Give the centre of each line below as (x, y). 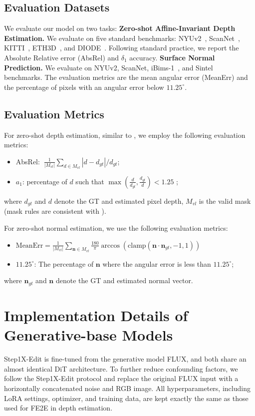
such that (90, 181)
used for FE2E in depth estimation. (58, 408)
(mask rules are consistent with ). (55, 211)
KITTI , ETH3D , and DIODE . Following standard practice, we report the (122, 48)
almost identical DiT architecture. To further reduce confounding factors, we (121, 368)
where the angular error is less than (157, 263)
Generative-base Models (89, 335)
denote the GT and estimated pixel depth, (119, 201)
